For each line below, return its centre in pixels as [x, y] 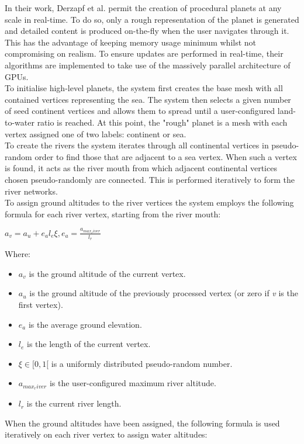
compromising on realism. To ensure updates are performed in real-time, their [144, 53]
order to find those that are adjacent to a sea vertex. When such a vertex [166, 156]
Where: [18, 254]
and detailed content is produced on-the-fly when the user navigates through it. [147, 31]
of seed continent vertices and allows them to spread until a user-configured [140, 111]
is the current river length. [74, 403]
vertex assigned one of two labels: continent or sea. [96, 133]
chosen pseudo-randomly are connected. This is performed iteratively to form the [150, 179]
